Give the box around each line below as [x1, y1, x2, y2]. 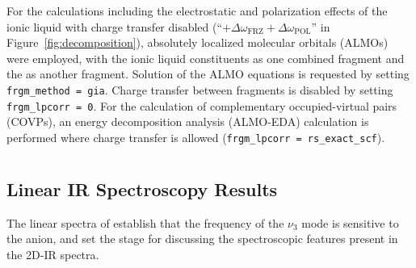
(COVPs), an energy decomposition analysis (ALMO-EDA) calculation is [6, 113, 369, 130]
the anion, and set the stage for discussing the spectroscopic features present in [6, 230, 398, 247]
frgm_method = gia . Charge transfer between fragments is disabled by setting [6, 81, 393, 98]
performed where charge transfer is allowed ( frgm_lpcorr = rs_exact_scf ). [6, 128, 385, 145]
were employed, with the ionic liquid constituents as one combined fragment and [6, 49, 405, 66]
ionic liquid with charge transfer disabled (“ [6, 18, 223, 35]
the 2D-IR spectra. [6, 245, 99, 262]
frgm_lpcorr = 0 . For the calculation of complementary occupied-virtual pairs [6, 97, 397, 114]
